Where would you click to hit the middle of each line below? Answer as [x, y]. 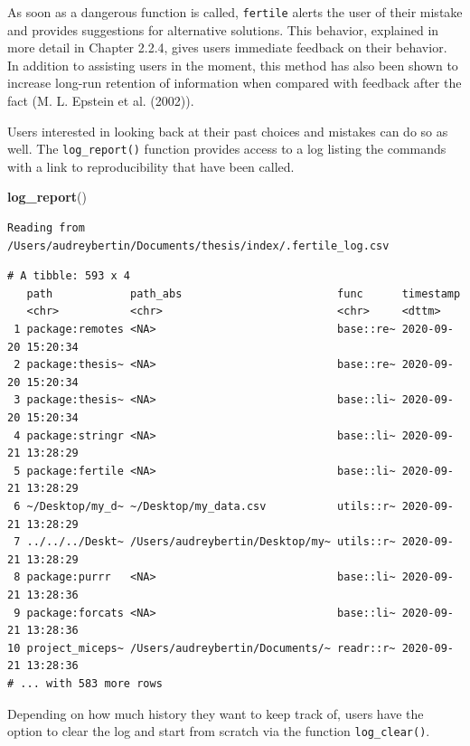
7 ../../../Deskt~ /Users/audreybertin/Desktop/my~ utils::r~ [205, 542]
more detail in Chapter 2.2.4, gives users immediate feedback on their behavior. [227, 47]
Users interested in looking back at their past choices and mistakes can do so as [228, 131]
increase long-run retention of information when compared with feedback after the [235, 83]
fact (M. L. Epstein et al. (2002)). [101, 101]
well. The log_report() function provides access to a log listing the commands [227, 149]
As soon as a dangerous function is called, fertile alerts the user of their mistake [235, 12]
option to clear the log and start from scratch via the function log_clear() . [219, 731]
